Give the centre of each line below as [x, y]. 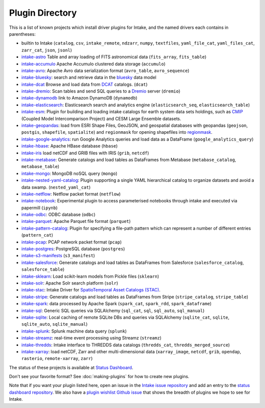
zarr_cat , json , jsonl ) [47, 50]
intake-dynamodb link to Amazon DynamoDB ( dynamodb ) [79, 98]
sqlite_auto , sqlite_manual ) [54, 324]
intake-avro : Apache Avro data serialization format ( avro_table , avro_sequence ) [106, 71]
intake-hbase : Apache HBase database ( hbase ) [69, 146]
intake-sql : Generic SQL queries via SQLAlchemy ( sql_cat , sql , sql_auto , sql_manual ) [113, 311]
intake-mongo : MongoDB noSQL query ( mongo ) [69, 173]
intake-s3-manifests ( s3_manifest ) [58, 256]
